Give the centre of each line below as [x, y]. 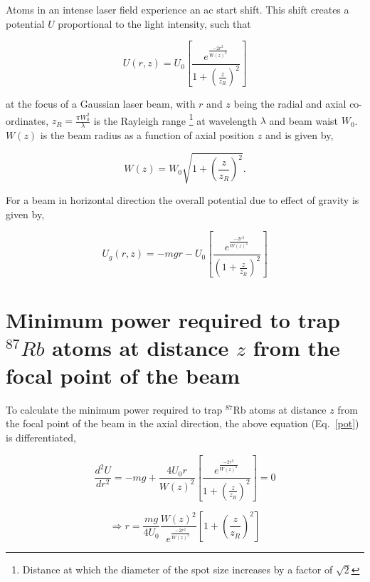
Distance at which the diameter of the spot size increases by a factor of [178, 569]
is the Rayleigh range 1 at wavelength [175, 119]
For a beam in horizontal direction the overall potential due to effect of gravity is [183, 200]
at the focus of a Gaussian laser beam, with [101, 104]
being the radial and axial [290, 104]
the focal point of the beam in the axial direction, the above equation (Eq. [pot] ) [183, 423]
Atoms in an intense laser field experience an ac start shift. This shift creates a [178, 9]
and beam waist [304, 120]
